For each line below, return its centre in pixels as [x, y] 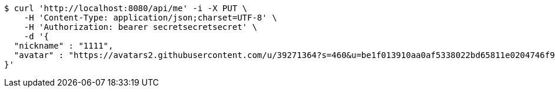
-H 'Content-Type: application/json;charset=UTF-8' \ [150, 18]
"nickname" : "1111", [64, 46]
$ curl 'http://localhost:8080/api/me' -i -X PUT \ [126, 8]
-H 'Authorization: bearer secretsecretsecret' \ [140, 27]
